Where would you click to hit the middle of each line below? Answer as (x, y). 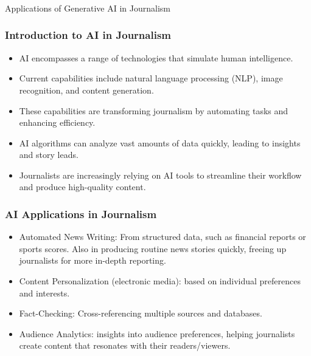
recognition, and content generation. (86, 90)
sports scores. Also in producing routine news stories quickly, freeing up (153, 248)
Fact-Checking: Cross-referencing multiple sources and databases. (141, 313)
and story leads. (49, 155)
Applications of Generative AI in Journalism (88, 8)
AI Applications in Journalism (81, 214)
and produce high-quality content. (82, 187)
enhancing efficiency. (57, 122)
